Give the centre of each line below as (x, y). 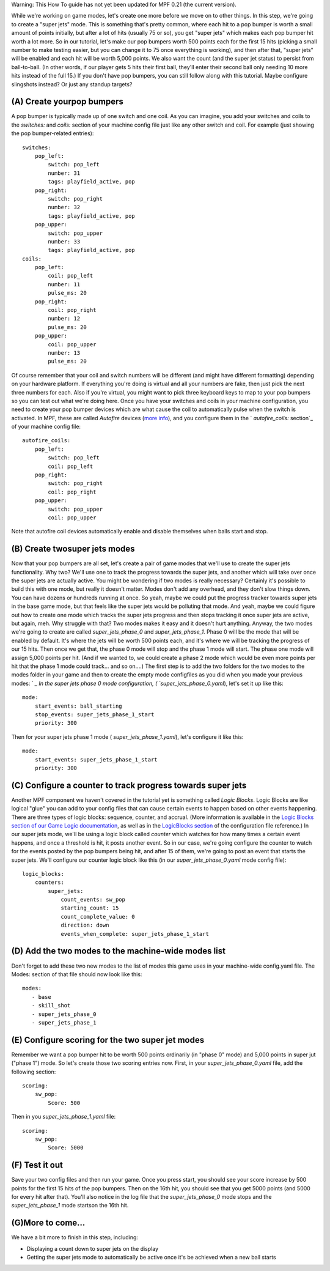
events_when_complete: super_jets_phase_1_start (135, 934)
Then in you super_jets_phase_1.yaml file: (64, 1117)
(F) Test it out (37, 1165)
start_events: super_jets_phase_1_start (96, 759)
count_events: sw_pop (93, 900)
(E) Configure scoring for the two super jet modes (108, 1040)
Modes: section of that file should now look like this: (77, 974)
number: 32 (64, 207)
